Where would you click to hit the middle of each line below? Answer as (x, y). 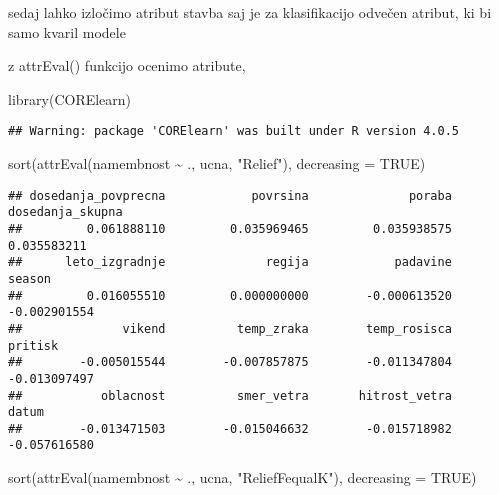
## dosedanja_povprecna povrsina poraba (230, 195)
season (29, 278)
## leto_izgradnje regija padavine (230, 262)
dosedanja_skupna (65, 212)
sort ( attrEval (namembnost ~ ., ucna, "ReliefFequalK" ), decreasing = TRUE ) (242, 477)
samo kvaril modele (67, 31)
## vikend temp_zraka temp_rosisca (230, 328)
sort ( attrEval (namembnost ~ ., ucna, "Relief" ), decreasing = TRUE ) (217, 163)
